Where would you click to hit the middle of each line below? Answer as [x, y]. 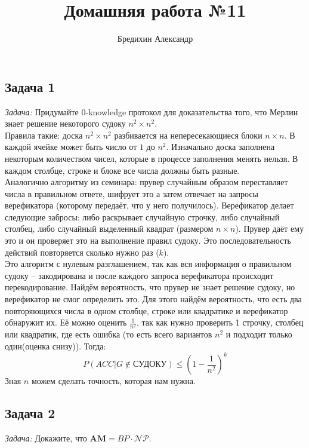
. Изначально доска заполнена [220, 147]
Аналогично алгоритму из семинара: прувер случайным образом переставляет [146, 182]
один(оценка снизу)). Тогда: [55, 346]
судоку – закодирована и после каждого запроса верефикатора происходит [139, 275]
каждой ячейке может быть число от [71, 147]
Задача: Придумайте [42, 111]
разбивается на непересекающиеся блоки [188, 135]
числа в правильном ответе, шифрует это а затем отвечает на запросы [132, 193]
